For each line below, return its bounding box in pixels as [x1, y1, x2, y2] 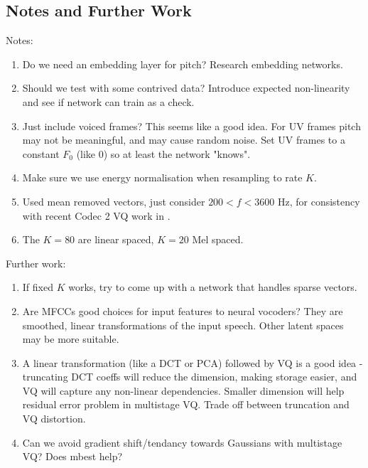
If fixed [22, 280, 53, 294]
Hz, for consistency [277, 193, 360, 208]
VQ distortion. [22, 411, 86, 426]
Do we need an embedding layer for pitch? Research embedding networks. [22, 56, 343, 71]
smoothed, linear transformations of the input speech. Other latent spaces [22, 317, 344, 332]
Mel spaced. [192, 232, 244, 247]
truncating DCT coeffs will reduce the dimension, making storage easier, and [22, 369, 357, 384]
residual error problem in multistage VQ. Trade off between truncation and [22, 397, 350, 412]
